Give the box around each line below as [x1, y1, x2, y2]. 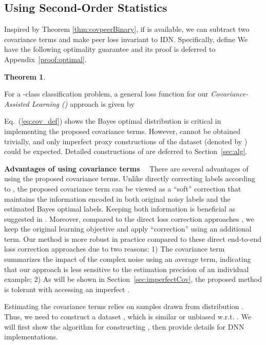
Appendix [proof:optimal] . [4, 53, 87, 64]
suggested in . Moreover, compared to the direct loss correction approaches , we [4, 213, 254, 224]
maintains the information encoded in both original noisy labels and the [4, 193, 231, 204]
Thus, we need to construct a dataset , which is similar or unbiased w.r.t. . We [4, 311, 252, 322]
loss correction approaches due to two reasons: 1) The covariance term [4, 243, 225, 254]
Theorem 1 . [4, 71, 46, 82]
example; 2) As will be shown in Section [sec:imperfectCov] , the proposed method [4, 274, 262, 284]
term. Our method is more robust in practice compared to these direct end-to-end [4, 233, 261, 244]
